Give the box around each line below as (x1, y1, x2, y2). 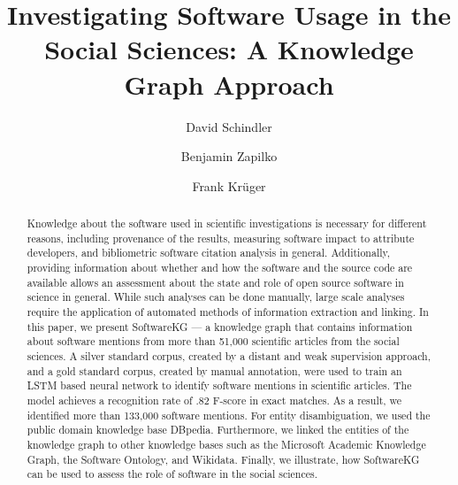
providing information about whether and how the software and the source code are (27, 260, 413, 275)
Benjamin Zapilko (180, 147, 278, 166)
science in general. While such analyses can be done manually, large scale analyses (27, 289, 405, 304)
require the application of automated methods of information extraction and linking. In (27, 304, 429, 319)
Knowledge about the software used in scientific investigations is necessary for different (27, 216, 427, 231)
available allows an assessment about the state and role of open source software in (27, 274, 404, 289)
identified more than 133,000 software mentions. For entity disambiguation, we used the (27, 407, 431, 422)
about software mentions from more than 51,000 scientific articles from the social (27, 334, 400, 349)
